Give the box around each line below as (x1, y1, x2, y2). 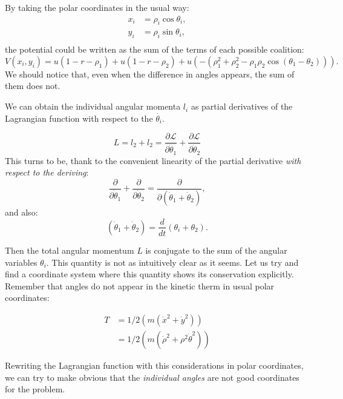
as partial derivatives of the (191, 100, 293, 113)
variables (5, 256, 38, 268)
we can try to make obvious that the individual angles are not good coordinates (5, 371, 299, 383)
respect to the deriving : (5, 166, 89, 179)
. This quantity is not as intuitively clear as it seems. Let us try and (46, 256, 299, 268)
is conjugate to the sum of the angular (145, 243, 287, 256)
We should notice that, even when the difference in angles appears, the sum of (5, 67, 295, 80)
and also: (5, 205, 38, 218)
